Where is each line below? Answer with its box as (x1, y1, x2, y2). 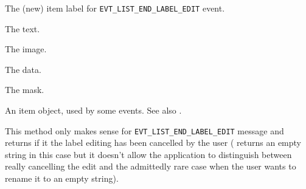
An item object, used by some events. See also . (5, 104, 182, 117)
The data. (5, 63, 41, 75)
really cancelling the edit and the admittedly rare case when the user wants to (5, 160, 296, 173)
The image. (5, 43, 47, 55)
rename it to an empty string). (5, 172, 119, 185)
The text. (5, 22, 40, 35)
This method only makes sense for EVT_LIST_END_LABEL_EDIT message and (5, 124, 284, 137)
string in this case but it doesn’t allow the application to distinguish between (5, 148, 292, 160)
